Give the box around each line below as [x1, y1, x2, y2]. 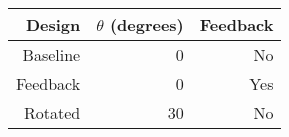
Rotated [24, 101, 81, 124]
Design [25, 13, 81, 36]
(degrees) [109, 13, 184, 36]
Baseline [22, 43, 81, 66]
